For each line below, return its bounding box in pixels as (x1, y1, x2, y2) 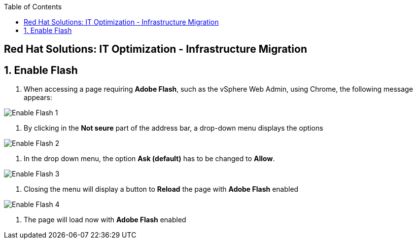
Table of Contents (4, 2, 62, 11)
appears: (24, 93, 52, 102)
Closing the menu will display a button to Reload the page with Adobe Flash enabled (24, 185, 299, 194)
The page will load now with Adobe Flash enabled (24, 215, 186, 224)
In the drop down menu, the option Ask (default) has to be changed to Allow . (24, 154, 275, 163)
